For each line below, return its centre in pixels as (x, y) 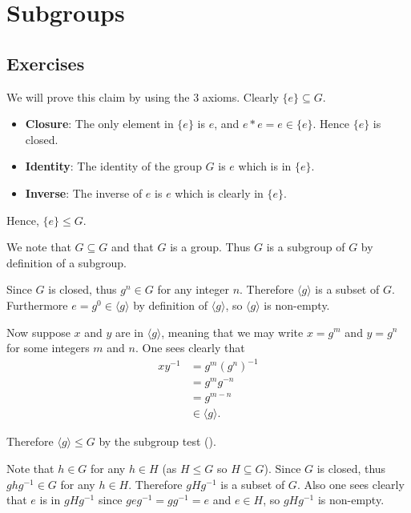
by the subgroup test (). (157, 441)
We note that (39, 247)
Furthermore (37, 305)
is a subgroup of (306, 247)
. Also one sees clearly (351, 484)
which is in (265, 166)
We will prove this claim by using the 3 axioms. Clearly (143, 96)
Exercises (46, 63)
